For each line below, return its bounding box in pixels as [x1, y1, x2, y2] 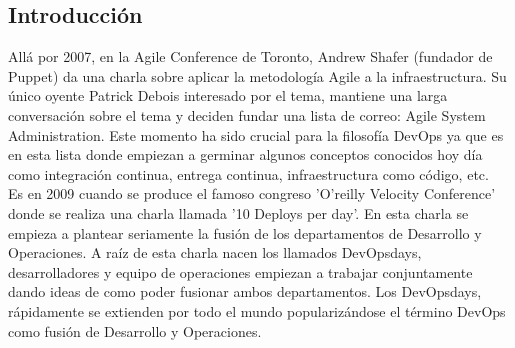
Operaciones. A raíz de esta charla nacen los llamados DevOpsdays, [8, 242, 422, 263]
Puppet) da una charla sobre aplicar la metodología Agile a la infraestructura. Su [8, 65, 507, 86]
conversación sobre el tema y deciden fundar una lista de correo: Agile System [8, 104, 486, 125]
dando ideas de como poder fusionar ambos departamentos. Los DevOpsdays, [8, 281, 482, 302]
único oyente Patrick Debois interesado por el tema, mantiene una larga [8, 85, 448, 106]
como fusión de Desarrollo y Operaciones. [8, 320, 262, 341]
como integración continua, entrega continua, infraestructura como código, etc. [8, 163, 489, 184]
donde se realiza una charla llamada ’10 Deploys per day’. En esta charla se [8, 202, 469, 223]
